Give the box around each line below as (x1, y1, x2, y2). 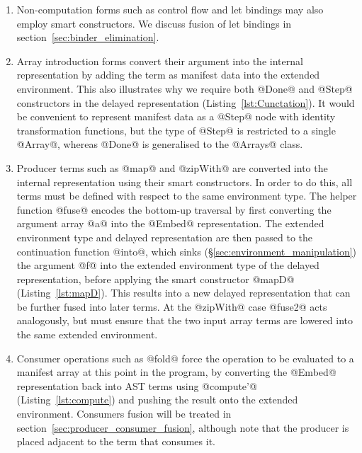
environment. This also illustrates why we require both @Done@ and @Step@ (16, 81, 353, 96)
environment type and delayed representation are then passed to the (16, 229, 313, 244)
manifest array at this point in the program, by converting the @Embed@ (16, 365, 336, 379)
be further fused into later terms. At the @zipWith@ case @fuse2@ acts (16, 299, 327, 314)
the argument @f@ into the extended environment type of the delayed (16, 258, 319, 273)
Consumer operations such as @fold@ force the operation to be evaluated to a (16, 350, 354, 365)
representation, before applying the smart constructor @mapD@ (16, 271, 295, 286)
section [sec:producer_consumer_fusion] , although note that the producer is (16, 420, 349, 435)
